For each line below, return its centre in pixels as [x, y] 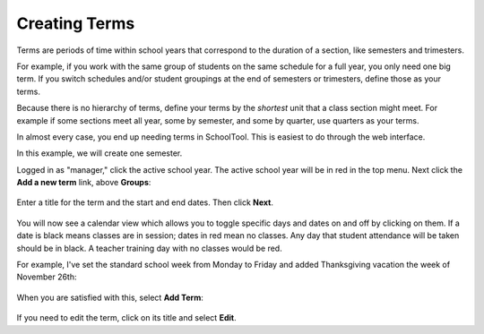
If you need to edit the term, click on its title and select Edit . [126, 318]
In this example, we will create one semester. [99, 153]
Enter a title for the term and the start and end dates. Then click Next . [145, 202]
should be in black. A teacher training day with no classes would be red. [149, 248]
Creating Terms [76, 23]
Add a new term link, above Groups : [84, 183]
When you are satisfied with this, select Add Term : [110, 297]
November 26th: [47, 277]
